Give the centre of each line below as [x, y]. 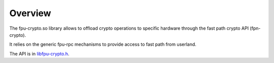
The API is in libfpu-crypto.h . [39, 53]
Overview [30, 13]
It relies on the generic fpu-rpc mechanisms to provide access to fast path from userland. [103, 44]
